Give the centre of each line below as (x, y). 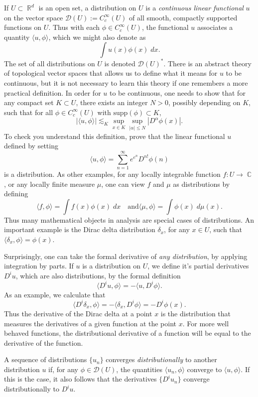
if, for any (64, 369)
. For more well (206, 323)
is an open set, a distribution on (87, 7)
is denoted (120, 63)
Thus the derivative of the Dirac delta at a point (78, 313)
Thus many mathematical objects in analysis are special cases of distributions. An (129, 219)
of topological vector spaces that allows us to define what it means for (111, 73)
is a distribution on (112, 266)
